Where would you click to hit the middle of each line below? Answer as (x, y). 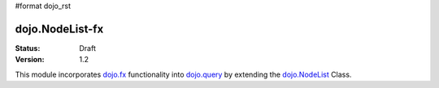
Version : (30, 60)
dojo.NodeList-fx (59, 29)
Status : (28, 48)
